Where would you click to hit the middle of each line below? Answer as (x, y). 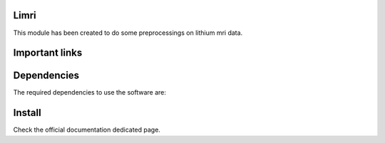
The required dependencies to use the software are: (90, 92)
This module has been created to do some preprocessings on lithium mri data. (128, 33)
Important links (48, 53)
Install (27, 113)
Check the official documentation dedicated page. (87, 130)
